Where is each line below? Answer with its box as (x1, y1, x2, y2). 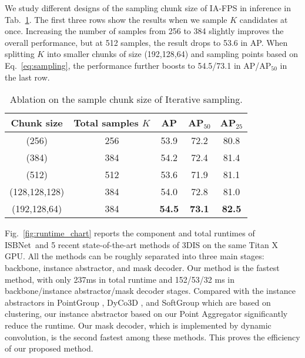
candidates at (239, 13, 288, 25)
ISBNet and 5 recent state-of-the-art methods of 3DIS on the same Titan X (5, 238, 278, 250)
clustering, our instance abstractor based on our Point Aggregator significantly (5, 307, 288, 320)
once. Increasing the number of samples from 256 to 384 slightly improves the (5, 25, 284, 37)
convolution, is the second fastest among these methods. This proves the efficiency (5, 330, 300, 343)
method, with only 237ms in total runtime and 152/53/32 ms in (5, 273, 235, 285)
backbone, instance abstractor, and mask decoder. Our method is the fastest (5, 261, 280, 273)
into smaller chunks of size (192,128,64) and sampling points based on (46, 48, 298, 60)
